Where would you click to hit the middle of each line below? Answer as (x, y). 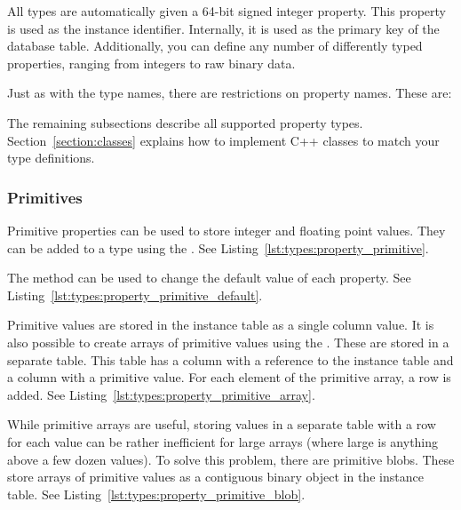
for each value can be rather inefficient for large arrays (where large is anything (223, 441)
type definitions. (51, 158)
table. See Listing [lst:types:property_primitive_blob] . (156, 494)
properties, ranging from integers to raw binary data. (151, 63)
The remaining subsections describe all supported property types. (185, 122)
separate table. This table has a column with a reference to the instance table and (230, 359)
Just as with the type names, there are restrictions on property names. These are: (230, 93)
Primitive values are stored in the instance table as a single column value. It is (221, 325)
